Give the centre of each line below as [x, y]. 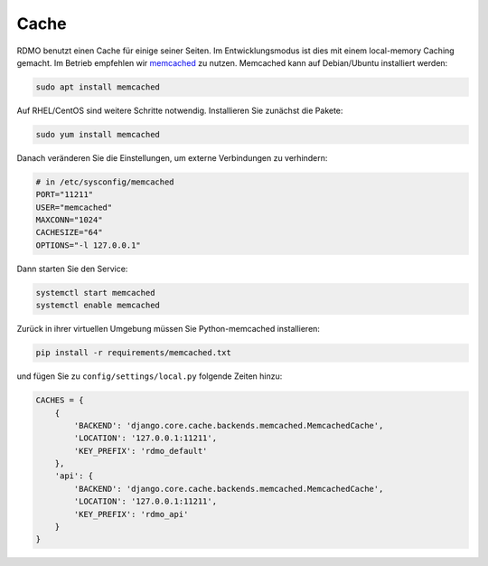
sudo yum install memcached [98, 134]
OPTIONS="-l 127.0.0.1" [89, 245]
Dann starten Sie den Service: [72, 269]
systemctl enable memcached [98, 306]
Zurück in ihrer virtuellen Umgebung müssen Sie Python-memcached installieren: [169, 329]
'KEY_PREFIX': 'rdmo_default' [141, 451]
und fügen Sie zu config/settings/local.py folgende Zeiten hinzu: [150, 376]
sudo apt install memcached [98, 87]
